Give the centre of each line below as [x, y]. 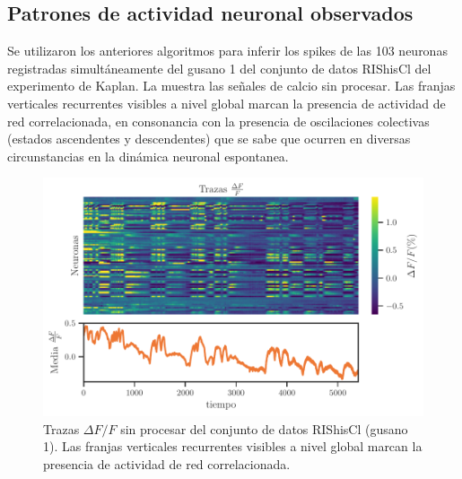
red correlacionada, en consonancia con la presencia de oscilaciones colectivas [218, 121]
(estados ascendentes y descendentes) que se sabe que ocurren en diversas [209, 139]
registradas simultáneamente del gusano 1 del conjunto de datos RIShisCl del [219, 68]
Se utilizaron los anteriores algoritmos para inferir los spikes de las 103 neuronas [227, 51]
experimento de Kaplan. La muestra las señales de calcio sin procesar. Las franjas [231, 86]
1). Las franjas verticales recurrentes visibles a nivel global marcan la [233, 446]
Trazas [61, 428]
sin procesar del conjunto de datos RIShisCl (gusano [264, 428]
